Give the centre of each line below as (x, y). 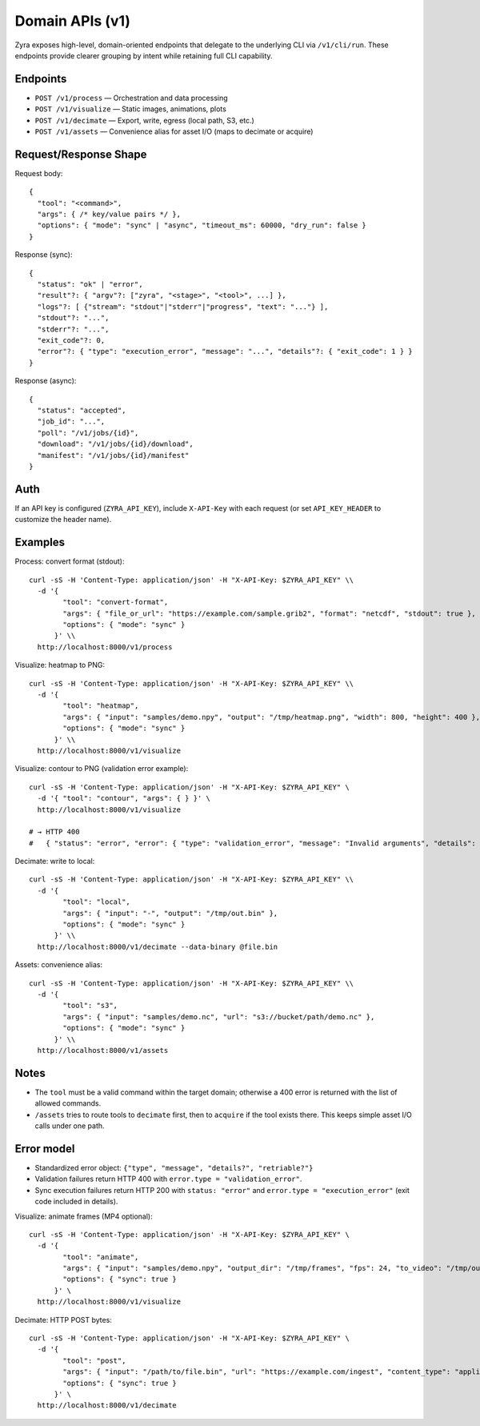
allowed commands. (68, 1103)
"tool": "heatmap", (101, 706)
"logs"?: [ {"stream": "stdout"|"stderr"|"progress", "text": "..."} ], (183, 307)
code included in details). (76, 1202)
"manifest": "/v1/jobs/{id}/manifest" (113, 455)
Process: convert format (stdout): (70, 561)
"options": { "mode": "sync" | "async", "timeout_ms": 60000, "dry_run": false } (202, 225)
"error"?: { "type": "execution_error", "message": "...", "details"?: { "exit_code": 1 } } (225, 351)
